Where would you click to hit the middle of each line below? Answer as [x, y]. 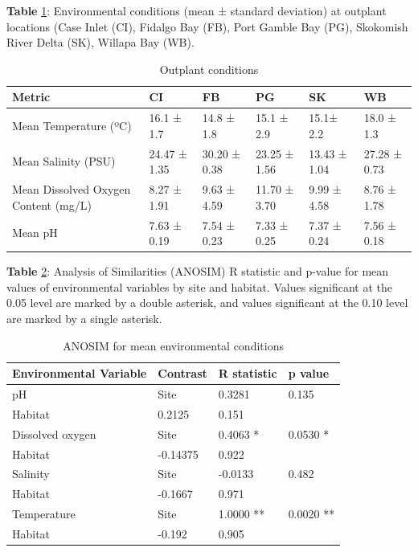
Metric [31, 97]
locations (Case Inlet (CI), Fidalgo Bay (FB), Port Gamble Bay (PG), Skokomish [207, 26]
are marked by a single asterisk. [84, 318]
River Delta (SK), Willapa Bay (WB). [100, 42]
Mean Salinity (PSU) [64, 161]
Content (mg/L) [52, 204]
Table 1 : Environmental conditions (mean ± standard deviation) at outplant [197, 10]
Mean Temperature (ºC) [72, 126]
